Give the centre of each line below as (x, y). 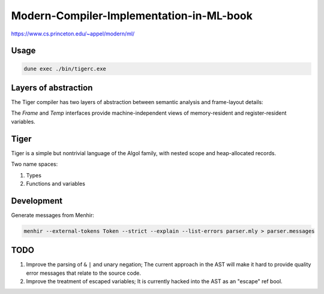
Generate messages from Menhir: (52, 215)
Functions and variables (55, 183)
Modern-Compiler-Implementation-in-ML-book (132, 16)
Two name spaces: (34, 164)
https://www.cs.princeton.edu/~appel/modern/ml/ (73, 34)
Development (37, 201)
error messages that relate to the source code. (83, 273)
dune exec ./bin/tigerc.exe (65, 69)
